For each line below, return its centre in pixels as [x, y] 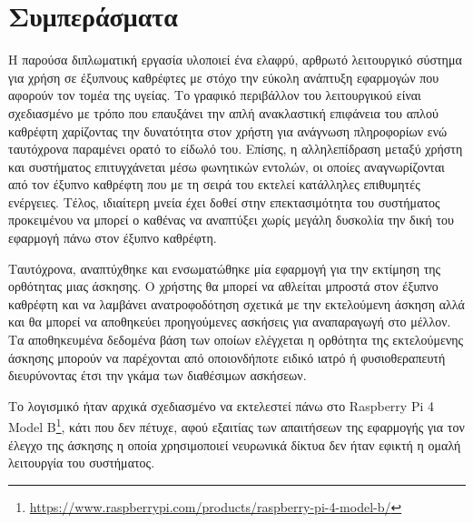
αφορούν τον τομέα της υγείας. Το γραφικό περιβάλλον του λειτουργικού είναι [215, 95]
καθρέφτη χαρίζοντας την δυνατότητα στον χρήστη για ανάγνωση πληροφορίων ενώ [228, 131]
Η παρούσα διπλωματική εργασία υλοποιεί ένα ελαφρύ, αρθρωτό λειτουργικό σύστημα [235, 60]
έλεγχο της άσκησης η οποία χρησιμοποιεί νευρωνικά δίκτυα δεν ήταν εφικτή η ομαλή [235, 444]
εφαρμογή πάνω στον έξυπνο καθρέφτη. [113, 238]
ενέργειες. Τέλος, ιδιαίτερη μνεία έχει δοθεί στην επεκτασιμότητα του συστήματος [224, 201]
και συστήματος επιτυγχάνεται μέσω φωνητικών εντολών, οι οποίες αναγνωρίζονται [227, 166]
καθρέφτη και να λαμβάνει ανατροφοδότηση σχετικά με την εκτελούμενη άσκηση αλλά [236, 303]
